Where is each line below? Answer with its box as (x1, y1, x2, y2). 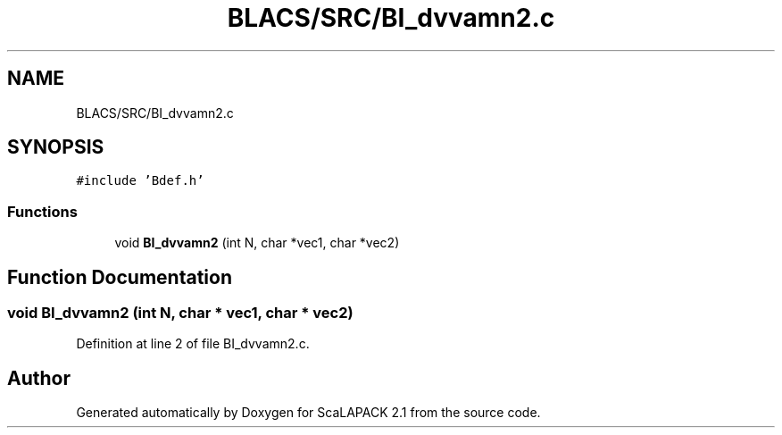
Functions (7, 202, 78, 221)
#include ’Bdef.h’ (76, 173, 204, 188)
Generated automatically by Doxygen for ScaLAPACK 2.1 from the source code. (76, 405, 541, 421)
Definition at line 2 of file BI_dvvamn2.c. (76, 336, 310, 352)
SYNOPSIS (7, 136, 104, 159)
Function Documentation (7, 265, 232, 289)
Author (7, 366, 71, 389)
